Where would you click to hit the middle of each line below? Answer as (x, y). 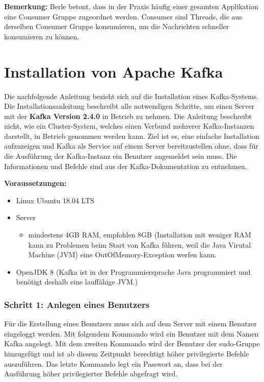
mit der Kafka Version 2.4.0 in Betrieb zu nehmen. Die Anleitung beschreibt (128, 116)
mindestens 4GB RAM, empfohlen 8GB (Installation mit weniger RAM (140, 235)
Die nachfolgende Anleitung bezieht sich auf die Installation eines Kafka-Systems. (131, 96)
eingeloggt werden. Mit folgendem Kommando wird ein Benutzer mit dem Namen (131, 333)
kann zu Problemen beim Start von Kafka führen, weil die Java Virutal (140, 244)
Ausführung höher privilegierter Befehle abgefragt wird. (91, 374)
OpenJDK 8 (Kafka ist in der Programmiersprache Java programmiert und (133, 271)
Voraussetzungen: (35, 183)
